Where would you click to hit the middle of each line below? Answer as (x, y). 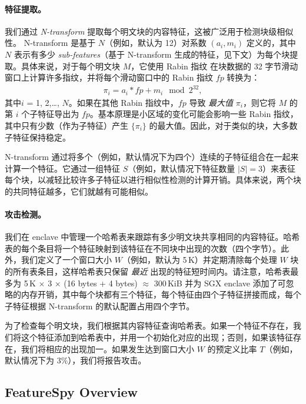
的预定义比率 (232, 348)
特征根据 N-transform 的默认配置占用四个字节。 (104, 305)
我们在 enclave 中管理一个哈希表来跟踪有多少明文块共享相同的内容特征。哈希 (152, 237)
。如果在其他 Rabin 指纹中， (123, 102)
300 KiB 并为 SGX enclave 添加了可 (220, 283)
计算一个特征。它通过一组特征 (62, 168)
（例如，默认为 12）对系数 (156, 43)
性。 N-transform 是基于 (50, 43)
